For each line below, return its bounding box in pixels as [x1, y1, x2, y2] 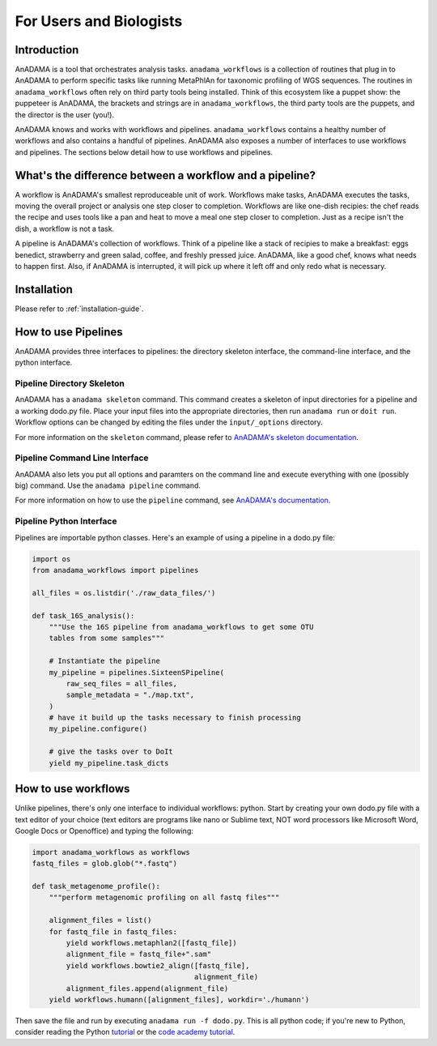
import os [32, 554, 71, 563]
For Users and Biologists [15, 12, 183, 30]
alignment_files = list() [49, 916, 152, 925]
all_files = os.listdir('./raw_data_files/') [32, 588, 216, 597]
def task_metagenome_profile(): [32, 882, 161, 891]
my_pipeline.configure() [49, 724, 148, 733]
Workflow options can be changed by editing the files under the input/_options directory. [15, 417, 323, 427]
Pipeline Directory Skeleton [15, 378, 125, 389]
